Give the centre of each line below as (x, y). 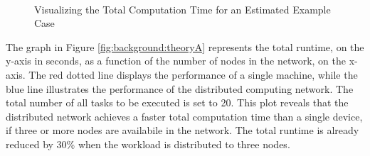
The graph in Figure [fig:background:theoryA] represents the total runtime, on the (185, 46)
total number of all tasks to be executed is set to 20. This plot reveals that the (177, 102)
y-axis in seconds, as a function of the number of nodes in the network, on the (176, 61)
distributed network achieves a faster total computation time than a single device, (184, 116)
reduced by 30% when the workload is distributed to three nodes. (148, 144)
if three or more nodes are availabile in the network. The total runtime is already (183, 130)
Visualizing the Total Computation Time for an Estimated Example (183, 9)
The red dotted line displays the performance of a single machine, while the (193, 74)
